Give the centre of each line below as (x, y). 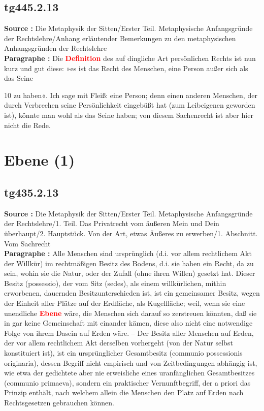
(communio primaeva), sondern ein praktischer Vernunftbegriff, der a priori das (127, 382)
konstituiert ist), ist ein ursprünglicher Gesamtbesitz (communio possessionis (123, 353)
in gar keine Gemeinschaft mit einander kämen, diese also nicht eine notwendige (128, 323)
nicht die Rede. (27, 125)
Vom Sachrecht (27, 243)
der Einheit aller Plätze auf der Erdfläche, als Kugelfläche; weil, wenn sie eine (125, 303)
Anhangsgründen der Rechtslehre (56, 48)
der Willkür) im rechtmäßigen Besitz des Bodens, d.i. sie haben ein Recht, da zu (129, 263)
